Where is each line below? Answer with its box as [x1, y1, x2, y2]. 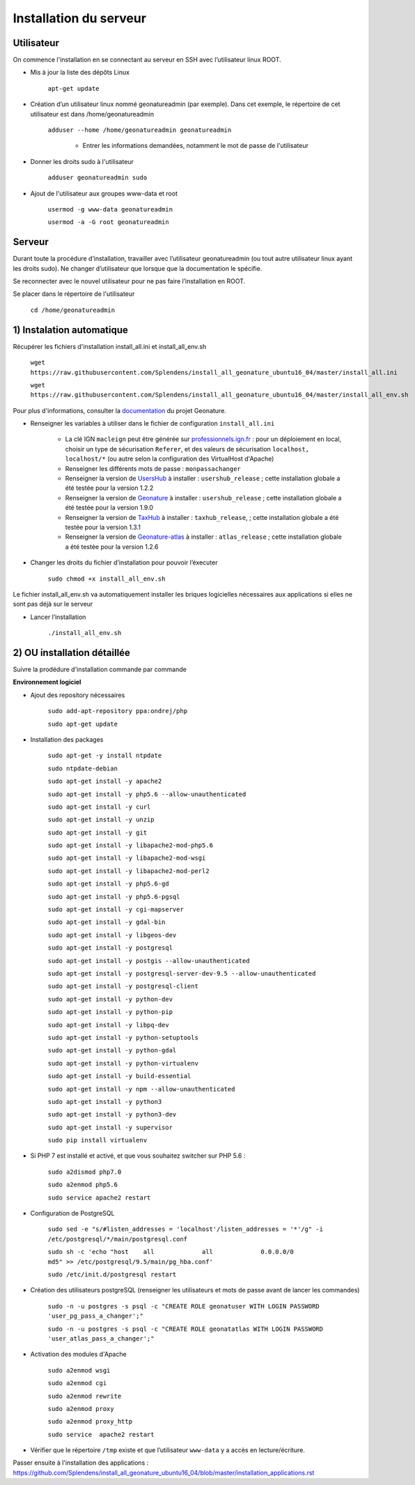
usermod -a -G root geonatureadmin [47, 218, 170, 226]
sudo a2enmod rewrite [47, 1392, 122, 1400]
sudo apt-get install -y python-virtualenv [47, 1059, 198, 1067]
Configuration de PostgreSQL [30, 1209, 115, 1218]
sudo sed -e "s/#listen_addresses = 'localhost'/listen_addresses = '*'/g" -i [47, 1225, 324, 1233]
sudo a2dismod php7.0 [47, 1167, 122, 1176]
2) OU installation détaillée [13, 646, 130, 659]
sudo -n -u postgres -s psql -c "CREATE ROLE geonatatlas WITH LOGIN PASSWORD [47, 1324, 324, 1333]
